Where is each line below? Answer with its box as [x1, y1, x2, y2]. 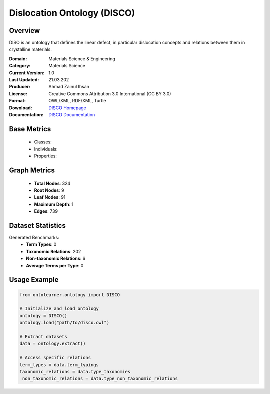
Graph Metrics [9, 166, 55, 174]
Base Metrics [9, 125, 51, 133]
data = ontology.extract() [19, 341, 86, 347]
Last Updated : [9, 77, 39, 83]
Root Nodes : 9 [34, 187, 64, 193]
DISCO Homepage [48, 105, 87, 111]
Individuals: [34, 146, 58, 152]
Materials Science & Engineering [48, 55, 116, 62]
